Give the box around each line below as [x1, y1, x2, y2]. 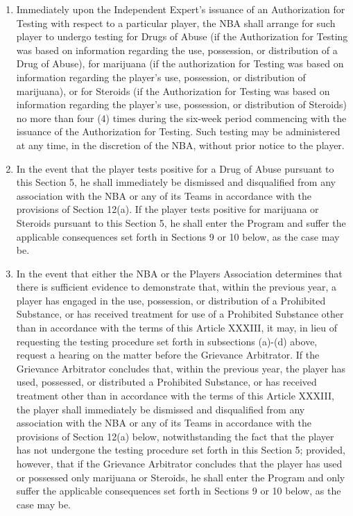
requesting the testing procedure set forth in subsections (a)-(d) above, [16, 334, 318, 348]
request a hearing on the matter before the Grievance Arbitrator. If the [16, 347, 320, 362]
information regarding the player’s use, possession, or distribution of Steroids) [16, 97, 347, 112]
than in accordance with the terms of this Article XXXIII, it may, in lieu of [16, 320, 338, 335]
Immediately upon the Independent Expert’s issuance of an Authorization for [16, 2, 345, 16]
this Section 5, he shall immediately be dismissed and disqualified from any [16, 175, 336, 189]
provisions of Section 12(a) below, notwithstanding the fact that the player [16, 429, 334, 443]
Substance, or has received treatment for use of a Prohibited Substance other [16, 307, 344, 321]
